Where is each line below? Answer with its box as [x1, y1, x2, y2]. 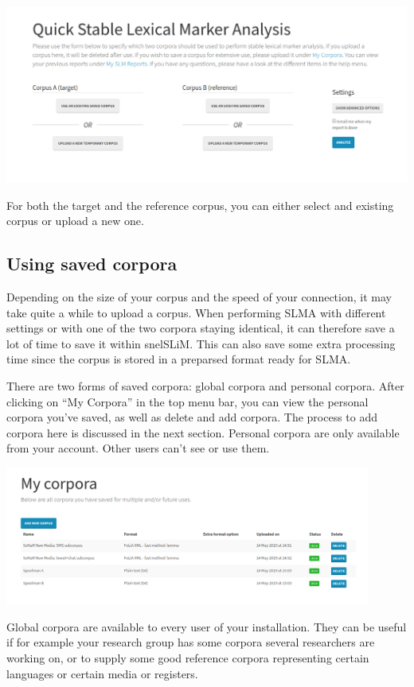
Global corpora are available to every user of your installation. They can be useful [6, 618, 407, 635]
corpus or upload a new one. [6, 212, 144, 229]
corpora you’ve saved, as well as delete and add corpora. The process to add [6, 409, 378, 425]
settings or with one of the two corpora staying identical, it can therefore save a [6, 320, 395, 336]
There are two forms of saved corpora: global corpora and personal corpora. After [6, 377, 404, 394]
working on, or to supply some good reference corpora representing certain [6, 649, 369, 666]
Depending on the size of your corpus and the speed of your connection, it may [6, 288, 392, 305]
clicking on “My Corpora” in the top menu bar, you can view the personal [6, 393, 369, 409]
